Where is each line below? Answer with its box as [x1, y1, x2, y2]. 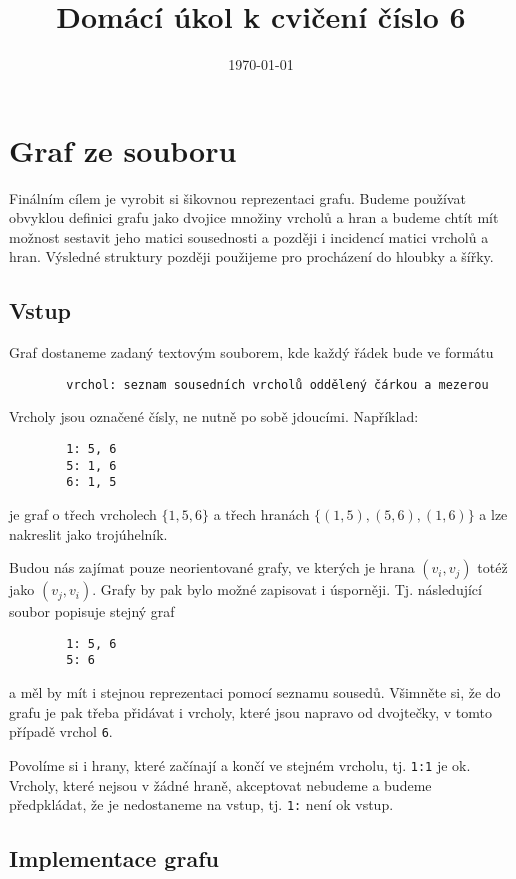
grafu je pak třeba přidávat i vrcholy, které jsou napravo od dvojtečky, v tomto [9, 701, 492, 722]
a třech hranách [213, 504, 310, 525]
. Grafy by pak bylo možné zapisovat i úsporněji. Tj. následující [92, 579, 482, 600]
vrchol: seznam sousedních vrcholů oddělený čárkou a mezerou [66, 377, 489, 392]
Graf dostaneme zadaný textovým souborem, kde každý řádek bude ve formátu [9, 342, 494, 363]
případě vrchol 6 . [9, 721, 113, 742]
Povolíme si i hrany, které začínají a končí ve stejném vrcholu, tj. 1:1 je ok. [9, 754, 471, 775]
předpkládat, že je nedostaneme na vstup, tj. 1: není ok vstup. [9, 794, 394, 815]
